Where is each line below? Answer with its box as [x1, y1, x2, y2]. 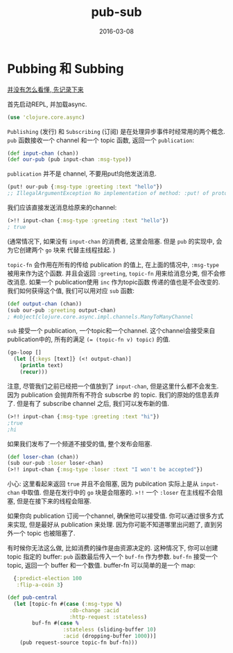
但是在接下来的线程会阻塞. [16, 497, 92, 505]
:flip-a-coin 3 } [16, 582, 64, 588]
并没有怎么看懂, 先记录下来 [7, 85, 84, 94]
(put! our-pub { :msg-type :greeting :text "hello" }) [7, 183, 163, 191]
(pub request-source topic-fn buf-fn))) [19, 639, 138, 646]
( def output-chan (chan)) [7, 300, 82, 307]
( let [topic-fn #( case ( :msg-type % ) [13, 600, 123, 607]
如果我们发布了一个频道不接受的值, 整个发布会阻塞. [7, 439, 153, 448]
